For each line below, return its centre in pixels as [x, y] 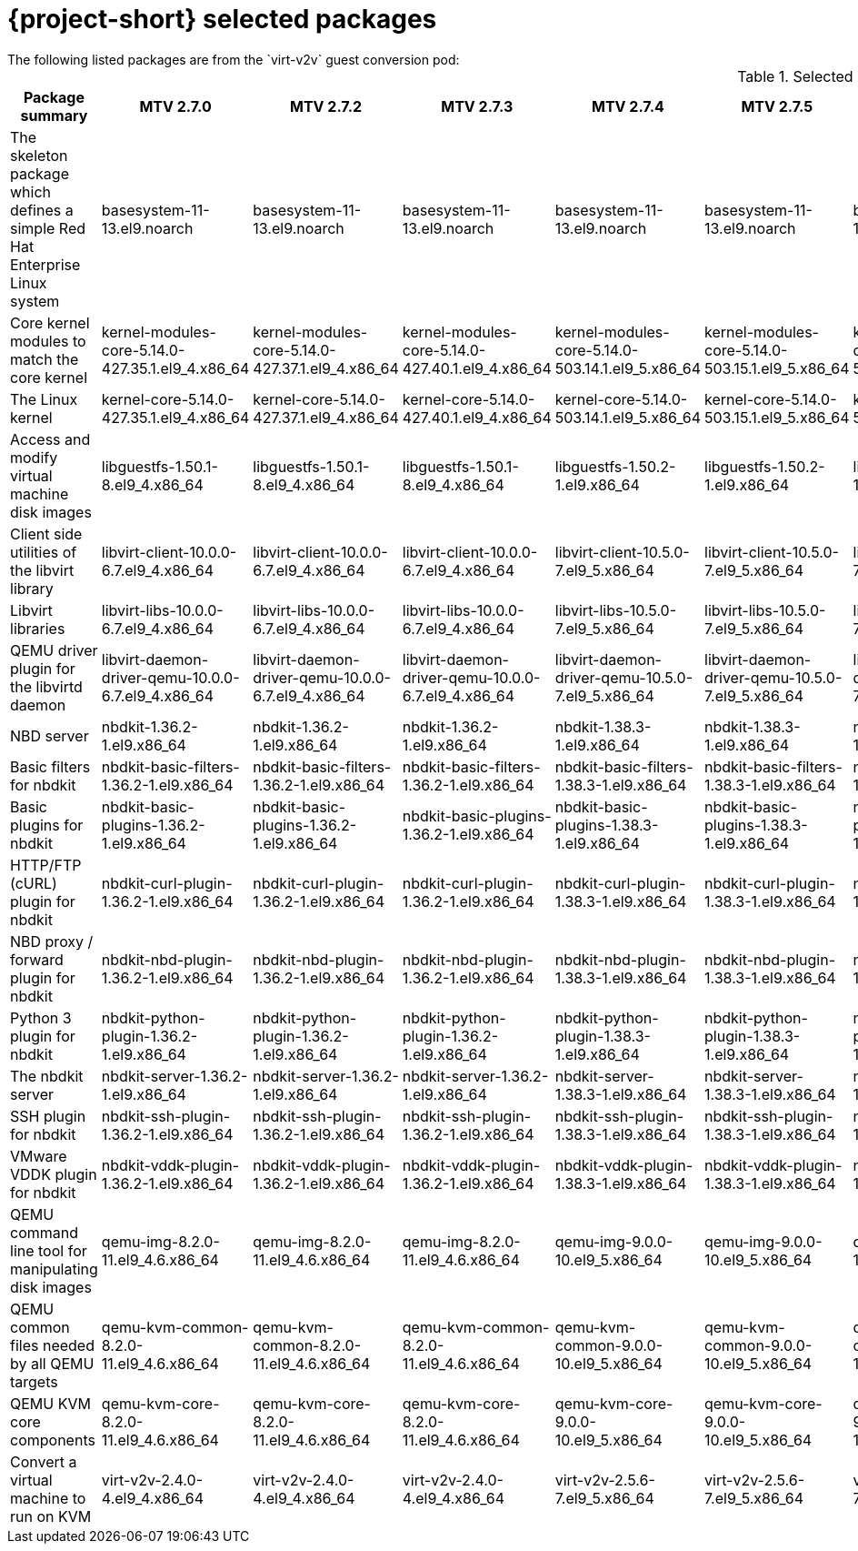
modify [34, 457]
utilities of [44, 552]
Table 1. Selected [795, 76]
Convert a [44, 1461]
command [44, 1232]
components [53, 1440]
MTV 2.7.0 [175, 106]
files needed [52, 1345]
